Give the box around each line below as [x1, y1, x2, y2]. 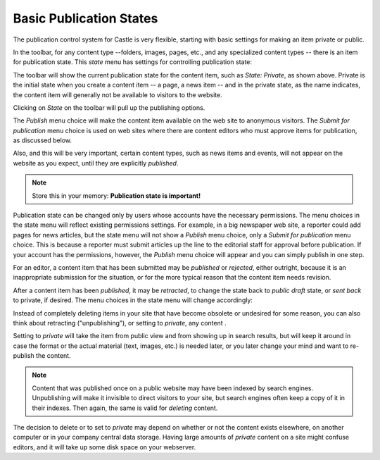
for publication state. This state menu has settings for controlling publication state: [13, 58, 253, 66]
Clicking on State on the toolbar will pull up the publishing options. [13, 103, 205, 112]
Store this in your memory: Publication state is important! [32, 191, 201, 200]
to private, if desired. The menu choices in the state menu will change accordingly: [13, 296, 253, 304]
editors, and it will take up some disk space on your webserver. [13, 442, 196, 451]
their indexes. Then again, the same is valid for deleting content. [32, 404, 218, 412]
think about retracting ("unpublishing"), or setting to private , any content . [13, 318, 227, 327]
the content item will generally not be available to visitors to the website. [13, 90, 222, 99]
